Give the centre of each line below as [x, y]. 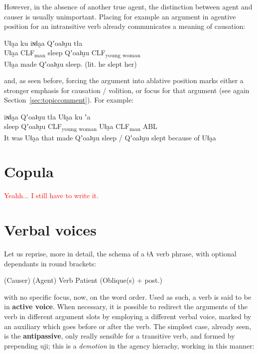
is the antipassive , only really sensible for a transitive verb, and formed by [120, 336]
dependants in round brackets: [50, 263]
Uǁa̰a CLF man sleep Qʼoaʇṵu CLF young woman [72, 53]
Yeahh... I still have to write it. [51, 195]
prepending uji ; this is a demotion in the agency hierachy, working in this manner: [129, 345]
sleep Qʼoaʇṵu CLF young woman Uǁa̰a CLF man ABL [81, 127]
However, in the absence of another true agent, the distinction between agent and [128, 6]
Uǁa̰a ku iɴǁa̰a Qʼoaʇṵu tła [43, 43]
